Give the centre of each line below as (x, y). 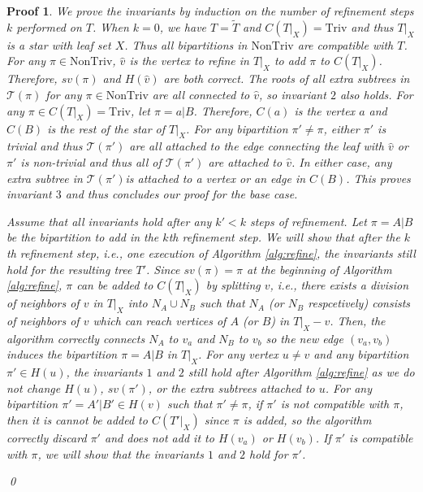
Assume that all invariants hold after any (109, 221)
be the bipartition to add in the (83, 237)
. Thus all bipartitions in (186, 44)
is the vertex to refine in (189, 61)
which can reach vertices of (160, 320)
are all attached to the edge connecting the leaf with (257, 146)
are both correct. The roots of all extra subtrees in (287, 78)
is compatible (381, 437)
